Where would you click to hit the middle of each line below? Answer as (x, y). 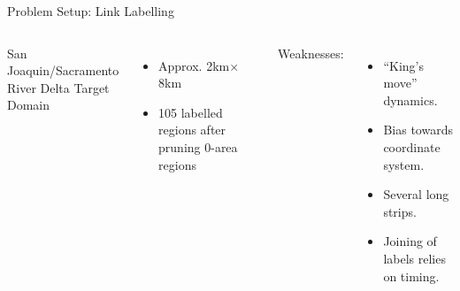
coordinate (412, 146)
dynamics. (410, 100)
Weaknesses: (311, 53)
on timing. (411, 276)
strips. (400, 211)
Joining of (410, 241)
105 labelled (191, 112)
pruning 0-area (198, 146)
